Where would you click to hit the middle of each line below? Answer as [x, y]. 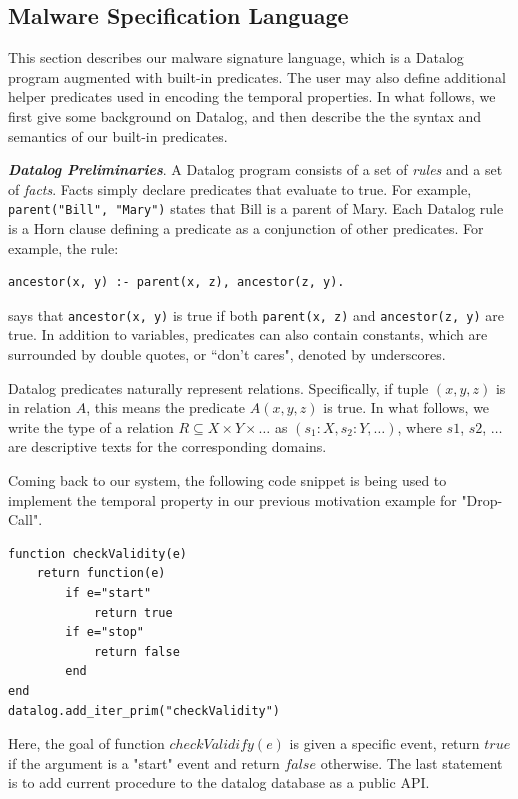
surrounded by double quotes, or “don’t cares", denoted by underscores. [227, 354]
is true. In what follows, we [406, 407]
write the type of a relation [91, 426]
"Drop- [482, 499]
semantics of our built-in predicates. [118, 135]
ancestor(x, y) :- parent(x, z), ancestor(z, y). [176, 282]
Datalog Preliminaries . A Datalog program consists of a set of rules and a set [255, 169]
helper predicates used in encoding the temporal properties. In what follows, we [252, 96]
